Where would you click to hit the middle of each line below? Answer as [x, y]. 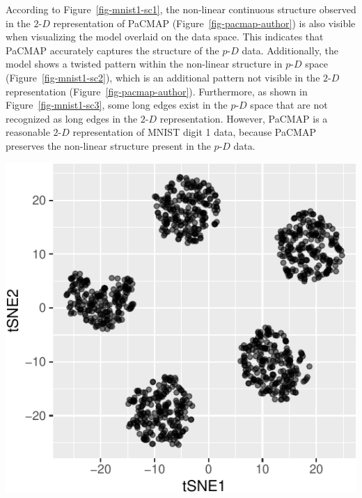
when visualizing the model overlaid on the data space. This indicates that [165, 37]
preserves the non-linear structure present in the [108, 145]
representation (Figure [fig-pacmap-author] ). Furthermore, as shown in [157, 91]
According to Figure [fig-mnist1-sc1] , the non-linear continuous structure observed [181, 9]
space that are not [289, 105]
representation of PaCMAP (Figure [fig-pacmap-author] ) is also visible [204, 23]
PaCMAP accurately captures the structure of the [112, 50]
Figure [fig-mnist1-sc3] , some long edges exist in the [117, 105]
